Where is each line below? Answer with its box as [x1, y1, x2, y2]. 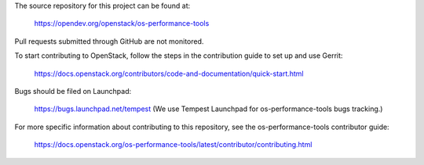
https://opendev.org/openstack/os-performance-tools [34, 19, 210, 28]
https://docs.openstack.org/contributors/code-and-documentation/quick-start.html [34, 69, 304, 78]
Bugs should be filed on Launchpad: [14, 86, 132, 95]
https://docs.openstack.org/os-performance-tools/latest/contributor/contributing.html [34, 140, 313, 149]
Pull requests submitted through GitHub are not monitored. [14, 36, 204, 46]
